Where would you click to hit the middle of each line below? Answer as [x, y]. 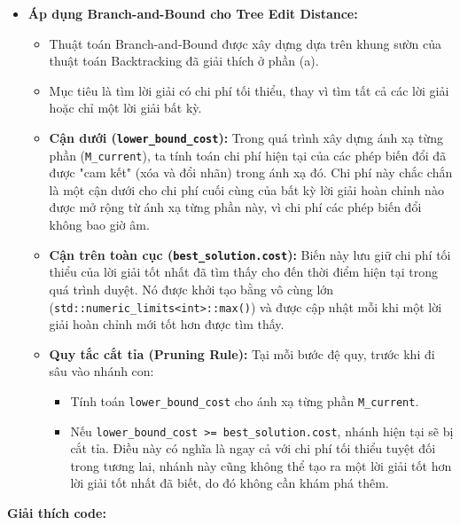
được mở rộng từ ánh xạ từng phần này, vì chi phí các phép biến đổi [235, 207]
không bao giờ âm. [99, 225]
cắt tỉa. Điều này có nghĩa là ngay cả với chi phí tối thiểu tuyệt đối [253, 448]
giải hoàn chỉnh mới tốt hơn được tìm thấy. [167, 324]
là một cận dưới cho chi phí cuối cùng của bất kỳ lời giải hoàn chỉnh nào [246, 189]
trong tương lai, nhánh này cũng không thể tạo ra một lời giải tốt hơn [261, 465]
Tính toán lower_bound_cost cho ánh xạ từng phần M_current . [245, 400]
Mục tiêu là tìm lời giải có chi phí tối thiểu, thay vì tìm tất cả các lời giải [249, 90]
